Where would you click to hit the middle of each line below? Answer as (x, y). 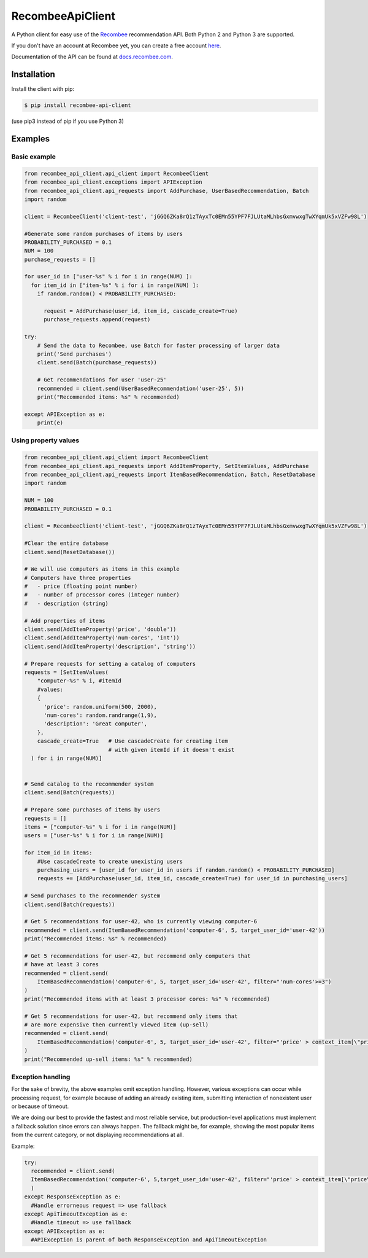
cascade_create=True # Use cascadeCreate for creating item (132, 741)
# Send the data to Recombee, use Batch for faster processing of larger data (159, 345)
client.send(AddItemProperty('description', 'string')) (110, 646)
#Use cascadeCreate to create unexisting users (110, 861)
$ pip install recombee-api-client (78, 105)
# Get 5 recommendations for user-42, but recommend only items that (131, 1016)
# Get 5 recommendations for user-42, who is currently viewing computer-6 (141, 922)
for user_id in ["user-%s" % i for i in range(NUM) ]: (108, 277)
